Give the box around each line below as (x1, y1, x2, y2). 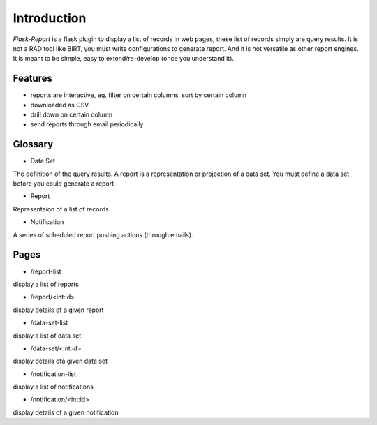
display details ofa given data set (13, 357, 108, 366)
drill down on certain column (30, 110, 113, 119)
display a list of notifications (13, 382, 94, 391)
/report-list (30, 267, 62, 276)
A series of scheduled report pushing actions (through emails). (13, 230, 193, 239)
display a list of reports (13, 280, 80, 288)
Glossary (13, 138, 54, 150)
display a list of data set (13, 331, 82, 340)
